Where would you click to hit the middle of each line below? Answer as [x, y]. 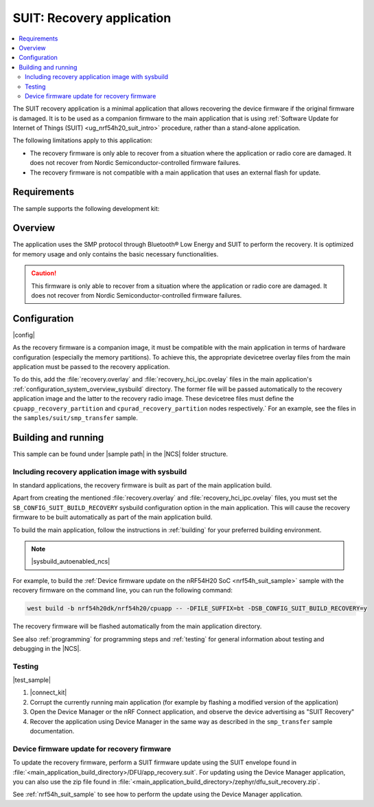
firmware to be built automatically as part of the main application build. [113, 517]
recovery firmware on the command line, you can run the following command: [122, 590]
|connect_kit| [48, 693]
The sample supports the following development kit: [86, 208]
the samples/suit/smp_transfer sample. [75, 418]
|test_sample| [32, 680]
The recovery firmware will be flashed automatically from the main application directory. [137, 626]
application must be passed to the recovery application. [92, 367]
